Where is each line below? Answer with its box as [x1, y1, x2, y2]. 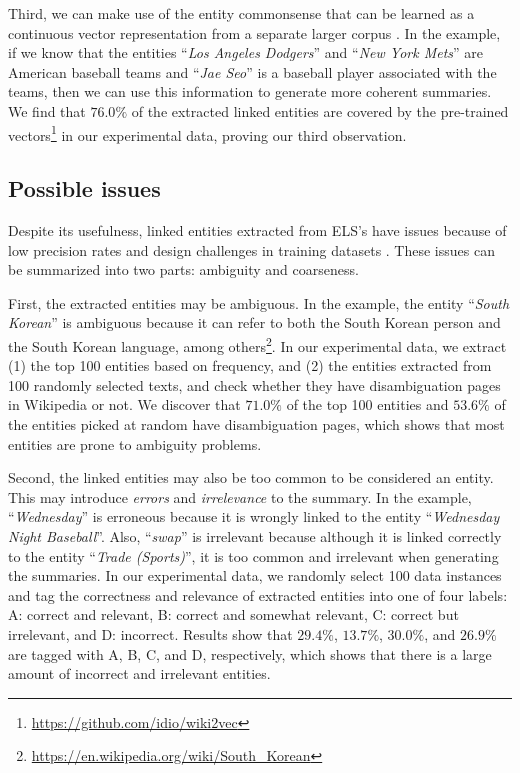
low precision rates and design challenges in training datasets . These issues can [8, 239, 495, 260]
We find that [8, 100, 86, 121]
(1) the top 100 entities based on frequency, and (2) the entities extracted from [8, 355, 492, 376]
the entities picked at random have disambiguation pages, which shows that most [8, 414, 505, 435]
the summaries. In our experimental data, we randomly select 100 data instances [8, 565, 502, 586]
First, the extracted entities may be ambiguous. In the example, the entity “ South [8, 292, 510, 313]
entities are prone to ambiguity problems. [8, 433, 262, 454]
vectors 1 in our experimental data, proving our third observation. [8, 121, 407, 145]
